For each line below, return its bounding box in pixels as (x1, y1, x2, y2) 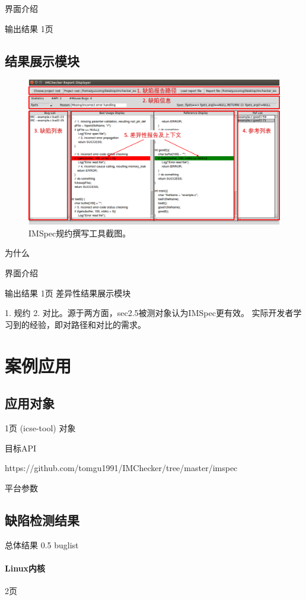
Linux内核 (5, 561, 46, 574)
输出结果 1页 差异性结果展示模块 (5, 286, 131, 299)
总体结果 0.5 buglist (5, 538, 79, 551)
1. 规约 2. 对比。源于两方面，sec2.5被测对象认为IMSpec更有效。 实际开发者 (5, 307, 294, 319)
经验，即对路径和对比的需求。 (29, 318, 146, 330)
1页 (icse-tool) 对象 (5, 422, 76, 434)
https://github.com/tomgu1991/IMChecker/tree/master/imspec (5, 462, 238, 474)
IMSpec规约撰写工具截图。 (28, 226, 131, 239)
